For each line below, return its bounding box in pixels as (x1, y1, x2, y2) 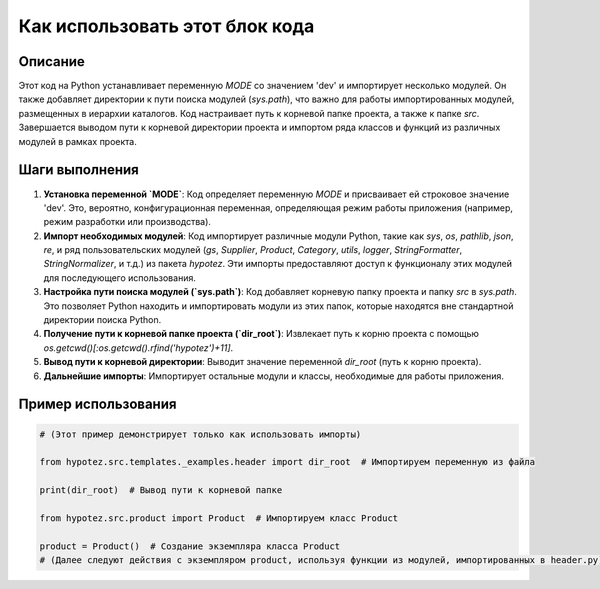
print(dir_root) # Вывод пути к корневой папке (39, 485, 283, 496)
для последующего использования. (43, 271, 197, 284)
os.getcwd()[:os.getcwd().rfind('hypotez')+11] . (43, 341, 234, 354)
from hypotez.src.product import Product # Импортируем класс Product (39, 512, 399, 524)
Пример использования (18, 396, 177, 413)
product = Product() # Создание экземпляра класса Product (39, 540, 341, 552)
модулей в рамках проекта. (18, 135, 137, 147)
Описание (18, 53, 85, 70)
